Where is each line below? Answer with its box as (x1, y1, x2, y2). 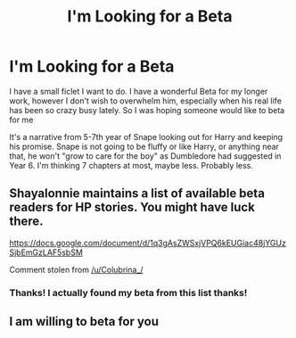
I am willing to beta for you (9, 314, 159, 329)
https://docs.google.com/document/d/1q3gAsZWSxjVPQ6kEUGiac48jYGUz (9, 237, 287, 248)
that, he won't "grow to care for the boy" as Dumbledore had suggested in (9, 150, 282, 161)
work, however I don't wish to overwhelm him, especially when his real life (9, 95, 283, 106)
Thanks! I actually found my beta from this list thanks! (9, 286, 248, 299)
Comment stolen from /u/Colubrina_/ (9, 264, 144, 275)
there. (9, 214, 44, 229)
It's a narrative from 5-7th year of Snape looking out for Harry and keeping (9, 131, 284, 142)
